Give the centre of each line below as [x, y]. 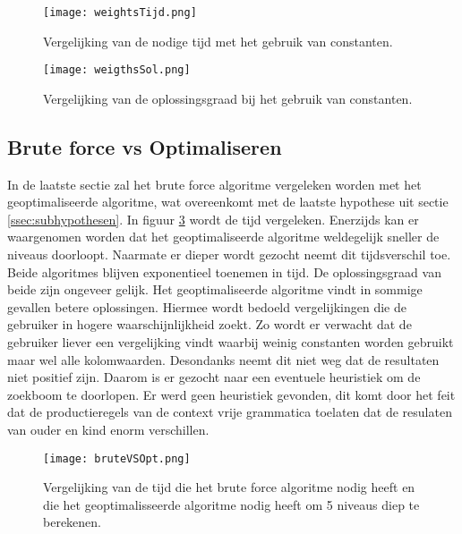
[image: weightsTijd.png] [120, 13]
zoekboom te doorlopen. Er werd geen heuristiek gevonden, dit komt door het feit [231, 394]
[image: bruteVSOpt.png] [117, 458]
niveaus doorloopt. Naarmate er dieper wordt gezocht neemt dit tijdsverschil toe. [229, 254]
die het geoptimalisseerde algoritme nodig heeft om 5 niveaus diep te [231, 504]
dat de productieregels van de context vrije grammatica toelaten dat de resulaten [230, 412]
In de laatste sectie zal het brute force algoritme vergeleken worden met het [214, 184]
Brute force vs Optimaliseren [145, 146]
